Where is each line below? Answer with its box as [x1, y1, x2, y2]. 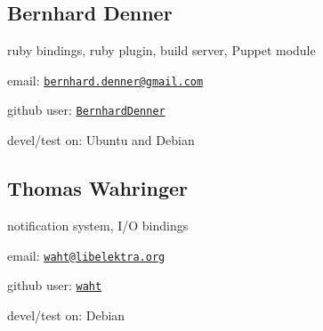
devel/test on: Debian [7, 305, 125, 324]
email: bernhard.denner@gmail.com [7, 70, 204, 89]
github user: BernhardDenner [7, 101, 166, 119]
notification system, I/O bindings [7, 215, 189, 234]
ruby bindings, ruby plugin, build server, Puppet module [7, 41, 316, 60]
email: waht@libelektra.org [7, 246, 166, 264]
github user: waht [7, 276, 102, 295]
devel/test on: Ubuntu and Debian [7, 131, 195, 149]
